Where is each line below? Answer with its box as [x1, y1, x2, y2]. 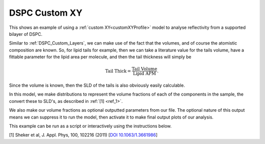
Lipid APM [132, 71, 157, 76]
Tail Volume [132, 66, 158, 72]
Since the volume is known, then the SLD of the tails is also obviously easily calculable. [9, 82, 185, 88]
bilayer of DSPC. [9, 31, 43, 37]
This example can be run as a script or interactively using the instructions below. [9, 123, 172, 129]
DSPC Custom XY [9, 7, 83, 18]
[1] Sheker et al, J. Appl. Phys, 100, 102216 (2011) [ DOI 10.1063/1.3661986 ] [9, 132, 158, 138]
